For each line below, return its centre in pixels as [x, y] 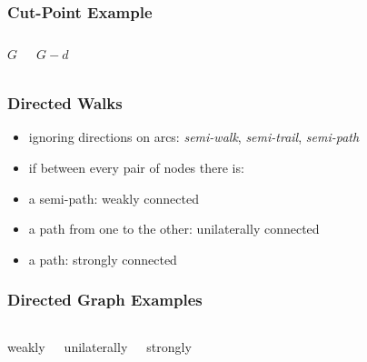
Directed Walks [65, 103]
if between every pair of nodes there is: [136, 168]
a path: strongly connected [103, 259]
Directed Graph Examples [105, 300]
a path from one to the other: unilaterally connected [174, 229]
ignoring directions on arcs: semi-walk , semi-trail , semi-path [194, 137]
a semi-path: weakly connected [114, 198]
